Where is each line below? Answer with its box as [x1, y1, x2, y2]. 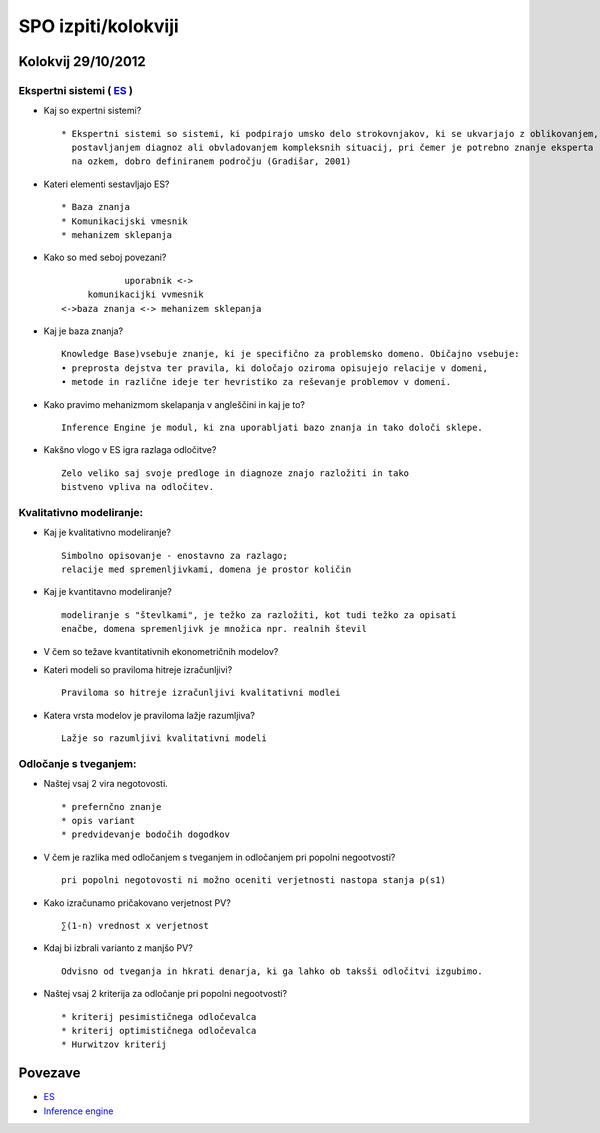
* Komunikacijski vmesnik [61, 215, 189, 227]
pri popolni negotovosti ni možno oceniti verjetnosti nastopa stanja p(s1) [61, 875, 447, 886]
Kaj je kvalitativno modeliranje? [43, 526, 172, 539]
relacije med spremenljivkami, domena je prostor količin [61, 564, 352, 575]
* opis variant [61, 815, 136, 827]
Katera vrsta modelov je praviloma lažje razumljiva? [43, 709, 255, 721]
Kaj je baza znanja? [43, 325, 124, 337]
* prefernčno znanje [61, 801, 162, 812]
